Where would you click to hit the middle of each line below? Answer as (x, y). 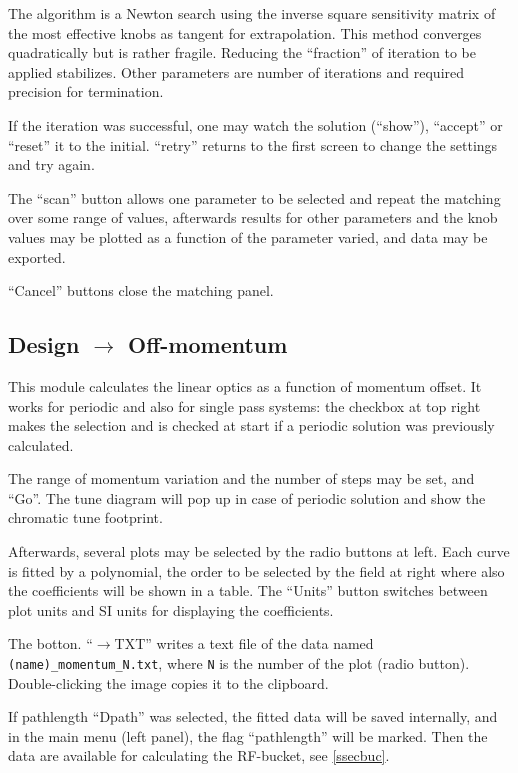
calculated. (41, 444)
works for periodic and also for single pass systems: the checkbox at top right (244, 405)
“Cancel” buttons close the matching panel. (141, 290)
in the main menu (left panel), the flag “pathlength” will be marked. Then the (248, 735)
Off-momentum (208, 344)
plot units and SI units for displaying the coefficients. (171, 609)
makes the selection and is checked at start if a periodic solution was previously (251, 425)
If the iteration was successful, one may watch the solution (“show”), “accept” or (255, 124)
